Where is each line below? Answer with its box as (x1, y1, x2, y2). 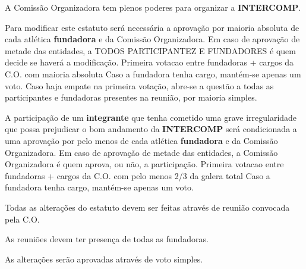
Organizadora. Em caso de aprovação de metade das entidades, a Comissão (5, 146, 278, 158)
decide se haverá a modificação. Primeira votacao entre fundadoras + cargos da (5, 56, 294, 68)
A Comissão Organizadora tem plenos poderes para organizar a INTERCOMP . (5, 1, 301, 13)
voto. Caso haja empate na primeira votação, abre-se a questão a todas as (5, 79, 274, 92)
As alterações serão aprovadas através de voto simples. (5, 252, 203, 265)
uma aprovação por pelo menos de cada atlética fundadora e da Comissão (5, 134, 278, 146)
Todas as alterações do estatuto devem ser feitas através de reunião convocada (5, 201, 290, 213)
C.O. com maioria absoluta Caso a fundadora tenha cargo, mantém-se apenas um (5, 67, 301, 80)
